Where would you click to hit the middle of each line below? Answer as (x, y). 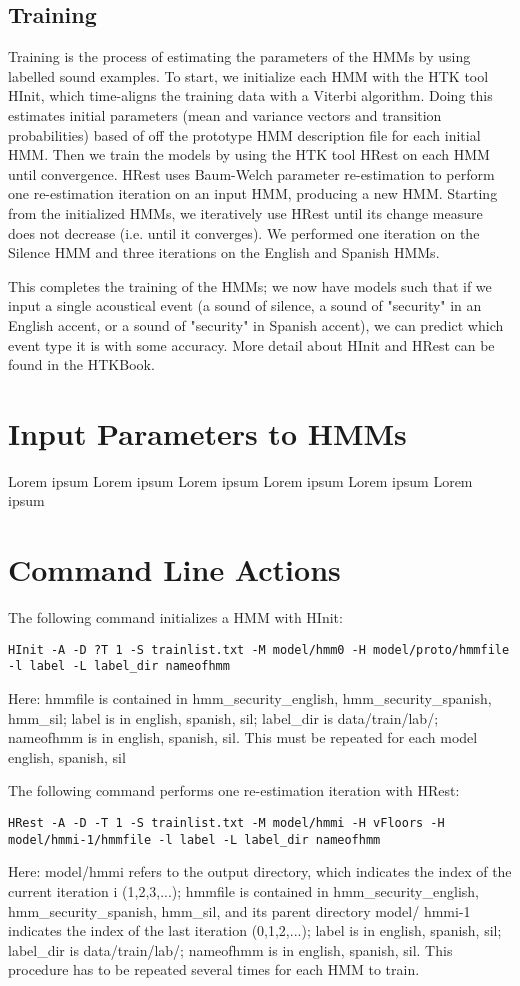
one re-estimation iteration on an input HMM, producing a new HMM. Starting (253, 193)
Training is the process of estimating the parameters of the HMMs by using (239, 56)
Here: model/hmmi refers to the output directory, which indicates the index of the (260, 871)
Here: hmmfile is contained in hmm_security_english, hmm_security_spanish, (250, 698)
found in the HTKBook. (81, 364)
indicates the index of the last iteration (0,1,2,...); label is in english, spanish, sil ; (255, 930)
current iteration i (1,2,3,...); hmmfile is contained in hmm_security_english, (243, 890)
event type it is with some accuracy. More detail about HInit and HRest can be (251, 344)
